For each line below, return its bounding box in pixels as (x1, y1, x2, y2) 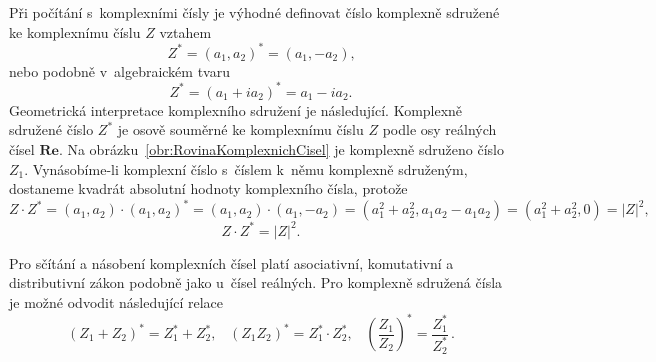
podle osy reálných (382, 119, 497, 140)
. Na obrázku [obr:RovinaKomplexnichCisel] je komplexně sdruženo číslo (58, 138, 504, 159)
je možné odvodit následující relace (9, 291, 224, 312)
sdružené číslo (9, 119, 94, 140)
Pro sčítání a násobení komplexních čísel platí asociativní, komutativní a (9, 252, 454, 273)
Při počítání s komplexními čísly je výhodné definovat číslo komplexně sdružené (9, 2, 500, 22)
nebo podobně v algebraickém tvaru (9, 60, 230, 81)
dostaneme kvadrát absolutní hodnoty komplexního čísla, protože (9, 178, 408, 199)
